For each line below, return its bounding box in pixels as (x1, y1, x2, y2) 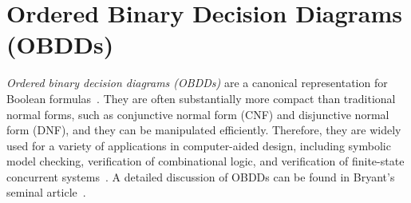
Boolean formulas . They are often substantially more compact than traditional (6, 90, 396, 106)
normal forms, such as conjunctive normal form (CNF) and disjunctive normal (6, 105, 389, 122)
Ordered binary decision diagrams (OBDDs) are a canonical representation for (6, 74, 388, 91)
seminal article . (6, 184, 86, 201)
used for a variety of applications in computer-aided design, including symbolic (6, 137, 391, 153)
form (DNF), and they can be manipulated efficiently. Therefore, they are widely (6, 121, 401, 138)
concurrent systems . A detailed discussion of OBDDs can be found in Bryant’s (6, 168, 395, 185)
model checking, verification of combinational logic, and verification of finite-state (6, 153, 405, 169)
